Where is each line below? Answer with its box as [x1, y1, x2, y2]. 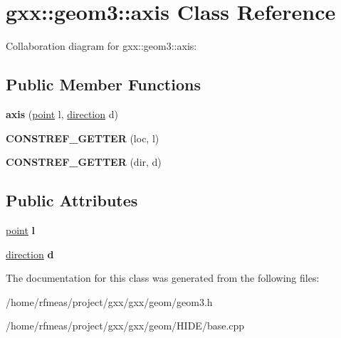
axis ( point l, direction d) [6, 106, 118, 121]
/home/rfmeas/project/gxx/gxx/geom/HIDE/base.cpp [6, 318, 245, 333]
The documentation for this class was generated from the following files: [6, 270, 320, 285]
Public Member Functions [6, 73, 201, 95]
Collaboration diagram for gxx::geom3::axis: [6, 38, 197, 53]
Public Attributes [6, 189, 138, 211]
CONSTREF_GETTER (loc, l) [6, 130, 159, 145]
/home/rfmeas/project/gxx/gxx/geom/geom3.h [6, 294, 213, 309]
